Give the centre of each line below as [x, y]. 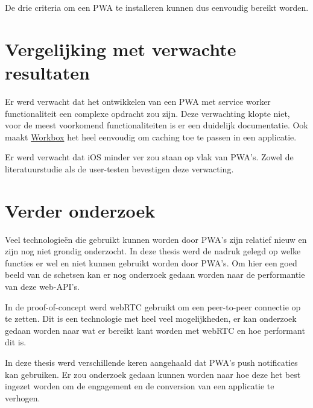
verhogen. [23, 397]
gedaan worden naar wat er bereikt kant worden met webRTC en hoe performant [155, 330]
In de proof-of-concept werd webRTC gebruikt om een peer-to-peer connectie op [153, 306]
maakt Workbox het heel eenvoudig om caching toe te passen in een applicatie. [151, 137]
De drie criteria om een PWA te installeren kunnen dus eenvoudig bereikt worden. [157, 7]
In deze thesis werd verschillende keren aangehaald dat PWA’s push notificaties [151, 362]
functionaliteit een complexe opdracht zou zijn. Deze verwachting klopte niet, [147, 113]
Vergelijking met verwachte [121, 49]
